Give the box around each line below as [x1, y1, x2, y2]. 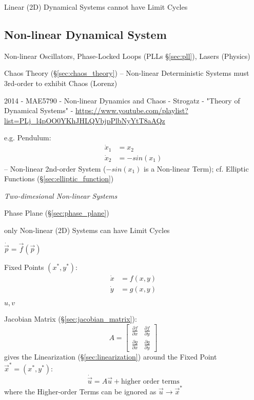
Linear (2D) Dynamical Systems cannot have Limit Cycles [4, 2, 188, 12]
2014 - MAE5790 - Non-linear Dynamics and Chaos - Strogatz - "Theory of [4, 95, 240, 106]
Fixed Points [4, 262, 44, 272]
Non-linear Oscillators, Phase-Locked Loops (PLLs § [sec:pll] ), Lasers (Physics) [4, 50, 250, 61]
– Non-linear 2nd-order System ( [4, 163, 106, 174]
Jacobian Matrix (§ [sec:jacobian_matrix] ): [4, 313, 137, 324]
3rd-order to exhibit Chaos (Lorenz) [4, 77, 118, 88]
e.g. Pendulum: [4, 132, 51, 143]
